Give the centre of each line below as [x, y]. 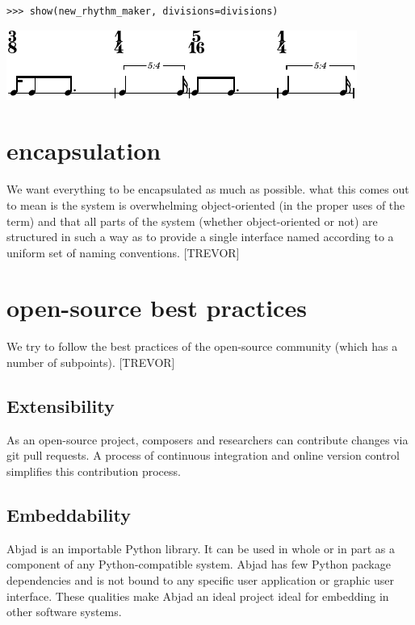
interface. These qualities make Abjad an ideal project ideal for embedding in [198, 596]
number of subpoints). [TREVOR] [91, 362]
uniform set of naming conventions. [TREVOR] [123, 252]
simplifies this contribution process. [94, 471]
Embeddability [69, 514]
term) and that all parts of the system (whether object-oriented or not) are [192, 221]
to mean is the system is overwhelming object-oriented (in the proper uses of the [206, 204]
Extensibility [61, 405]
